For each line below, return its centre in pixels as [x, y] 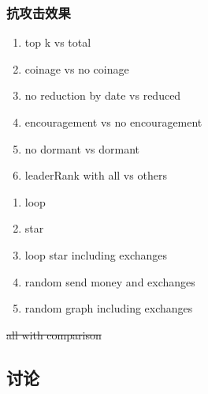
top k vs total [58, 42]
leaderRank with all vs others [96, 175]
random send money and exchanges [110, 281]
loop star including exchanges [96, 254]
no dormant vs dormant [82, 148]
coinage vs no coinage [77, 68]
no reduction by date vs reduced [103, 95]
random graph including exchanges [109, 308]
